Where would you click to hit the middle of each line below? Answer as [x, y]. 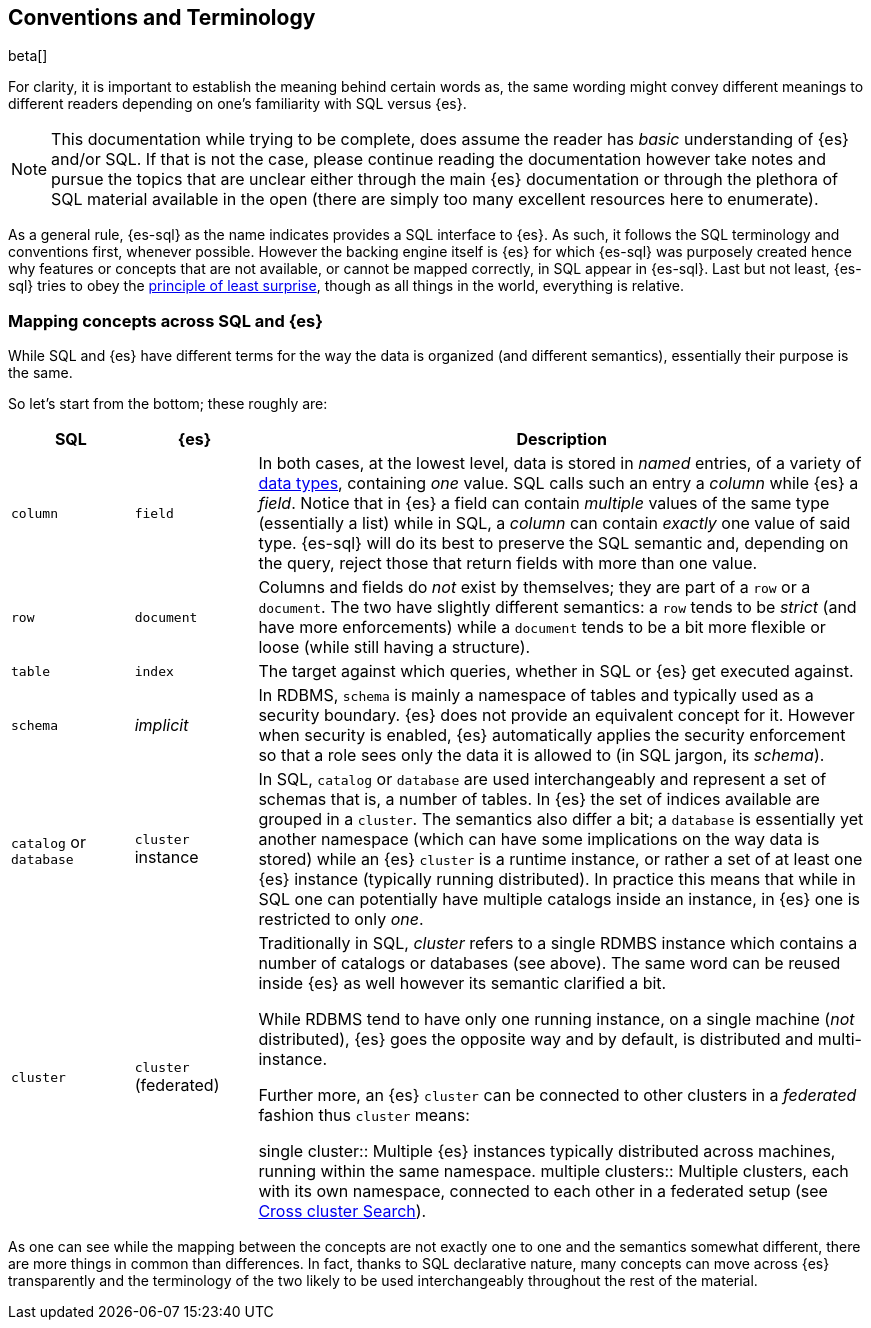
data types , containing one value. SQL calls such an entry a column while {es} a [558, 483]
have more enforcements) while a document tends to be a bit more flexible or [542, 627]
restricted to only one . [341, 919]
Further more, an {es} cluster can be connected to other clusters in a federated [557, 1095]
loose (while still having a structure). [394, 647]
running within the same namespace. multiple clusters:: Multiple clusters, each [553, 1171]
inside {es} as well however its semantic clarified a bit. [462, 983]
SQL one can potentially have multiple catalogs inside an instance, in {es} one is [559, 899]
